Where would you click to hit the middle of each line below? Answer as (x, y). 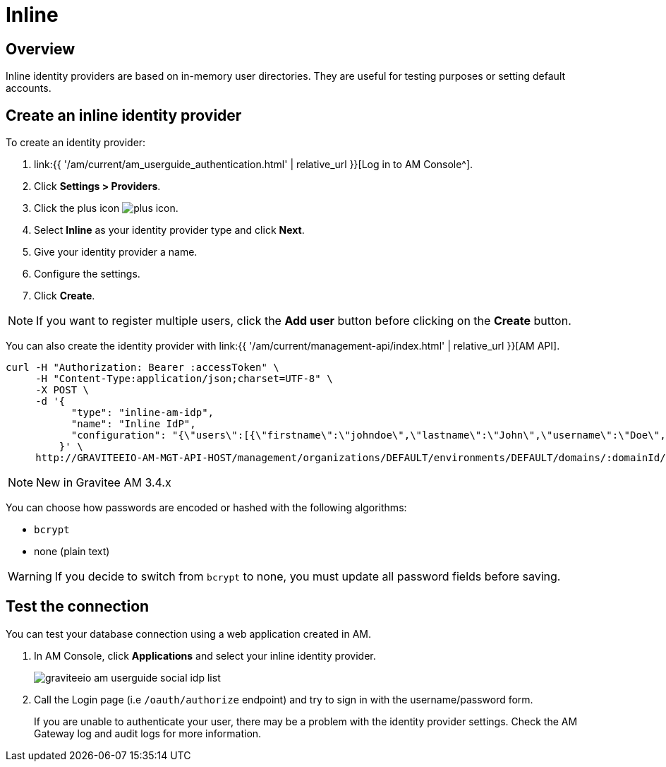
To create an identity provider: (76, 143)
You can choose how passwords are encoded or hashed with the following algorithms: (206, 508)
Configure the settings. (87, 274)
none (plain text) (72, 552)
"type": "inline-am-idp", (143, 413)
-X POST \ (62, 390)
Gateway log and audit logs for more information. (148, 733)
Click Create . (65, 296)
